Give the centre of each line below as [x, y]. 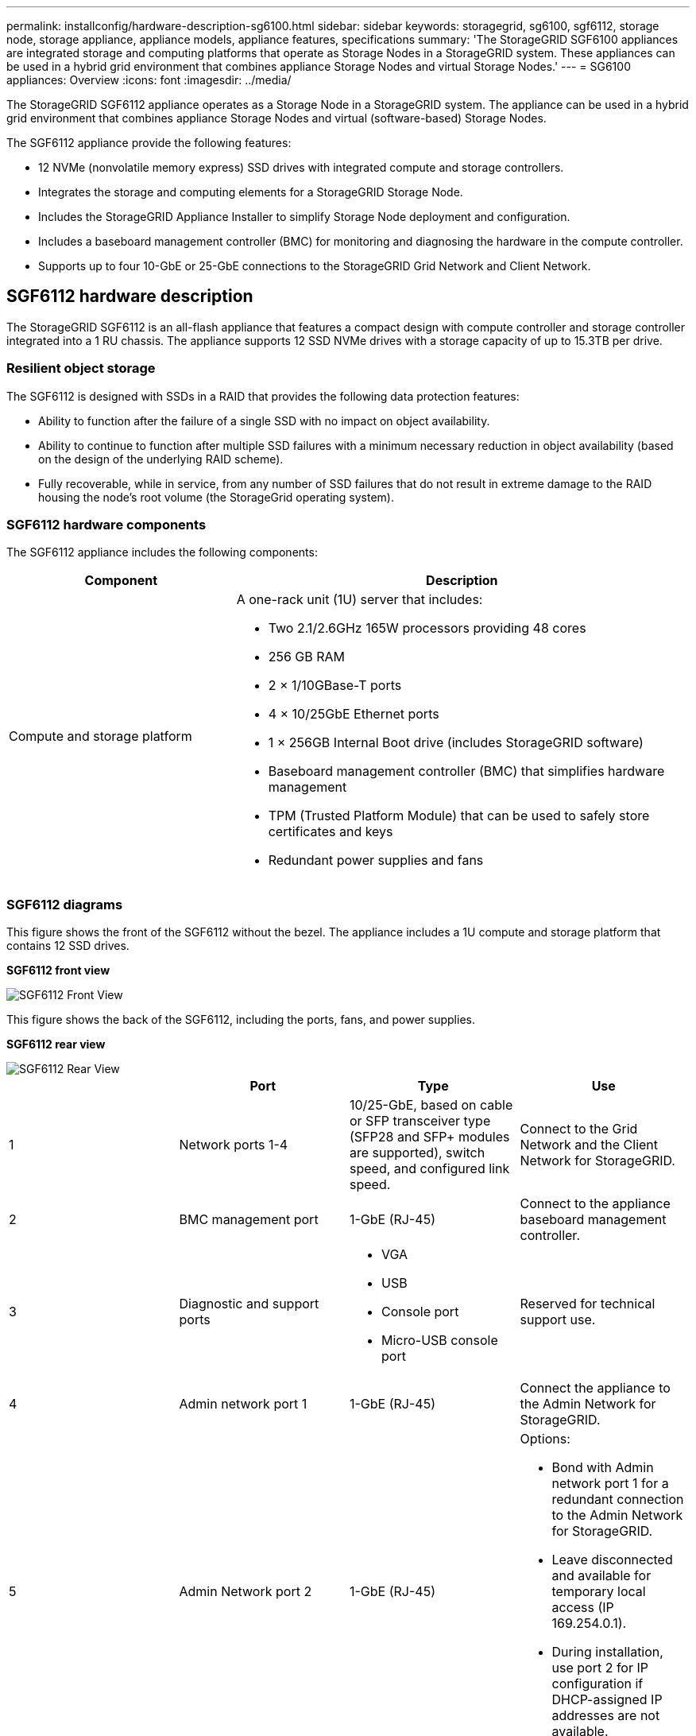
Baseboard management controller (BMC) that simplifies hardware [466, 771]
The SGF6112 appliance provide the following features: [149, 143]
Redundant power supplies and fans [376, 860]
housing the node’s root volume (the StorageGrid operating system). [217, 497]
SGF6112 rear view [56, 1044]
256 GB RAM [307, 657]
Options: [545, 1439]
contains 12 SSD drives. [68, 946]
